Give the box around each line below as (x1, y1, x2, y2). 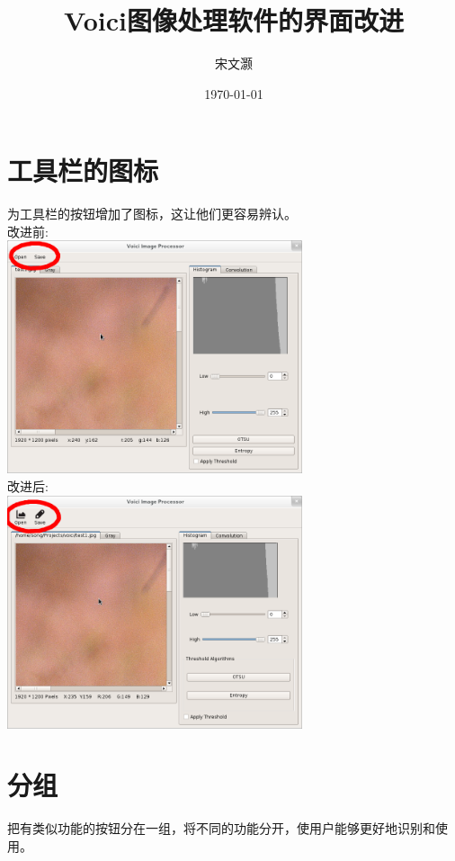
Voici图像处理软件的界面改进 (64, 2, 404, 39)
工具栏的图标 (7, 152, 159, 189)
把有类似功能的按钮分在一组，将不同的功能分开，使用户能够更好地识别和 (7, 819, 435, 838)
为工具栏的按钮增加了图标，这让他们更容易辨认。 (7, 204, 297, 223)
